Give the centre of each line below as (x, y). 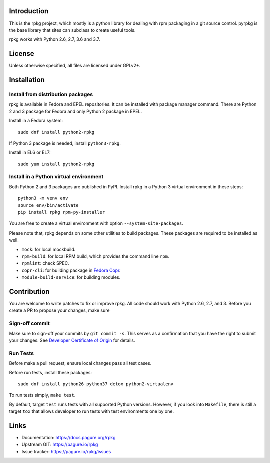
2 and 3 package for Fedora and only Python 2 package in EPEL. (76, 111)
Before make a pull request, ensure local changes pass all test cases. (80, 363)
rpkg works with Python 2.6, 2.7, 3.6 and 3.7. (55, 39)
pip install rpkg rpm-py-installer (62, 212)
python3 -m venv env (43, 198)
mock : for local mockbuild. (49, 249)
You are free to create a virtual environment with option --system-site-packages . (96, 223)
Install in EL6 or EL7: (30, 152)
